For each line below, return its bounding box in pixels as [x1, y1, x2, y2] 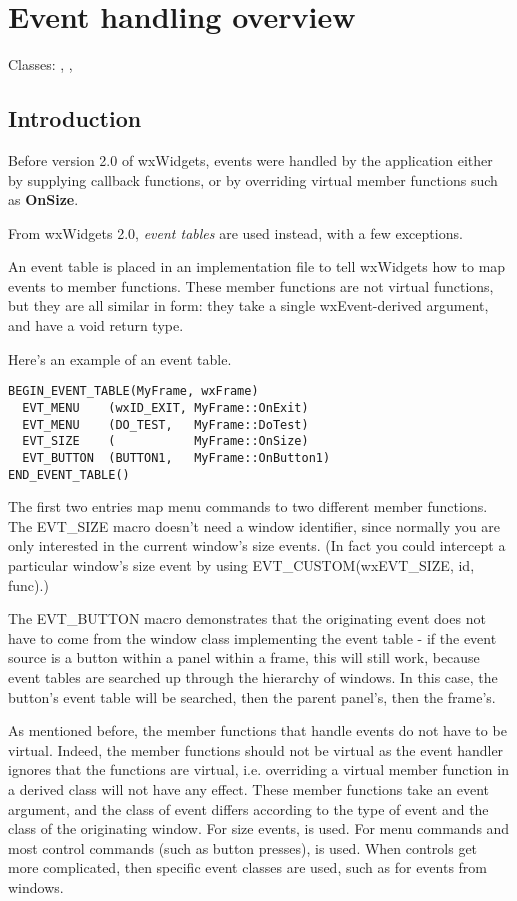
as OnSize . [8, 189, 79, 210]
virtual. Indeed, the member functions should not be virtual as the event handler [8, 739, 504, 760]
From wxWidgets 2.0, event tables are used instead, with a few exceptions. [8, 222, 463, 243]
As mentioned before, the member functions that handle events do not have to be [8, 720, 507, 741]
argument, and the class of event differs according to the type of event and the [8, 798, 489, 819]
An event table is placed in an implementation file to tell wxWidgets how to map [8, 256, 506, 277]
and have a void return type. [8, 315, 184, 336]
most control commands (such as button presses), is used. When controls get [8, 837, 478, 858]
